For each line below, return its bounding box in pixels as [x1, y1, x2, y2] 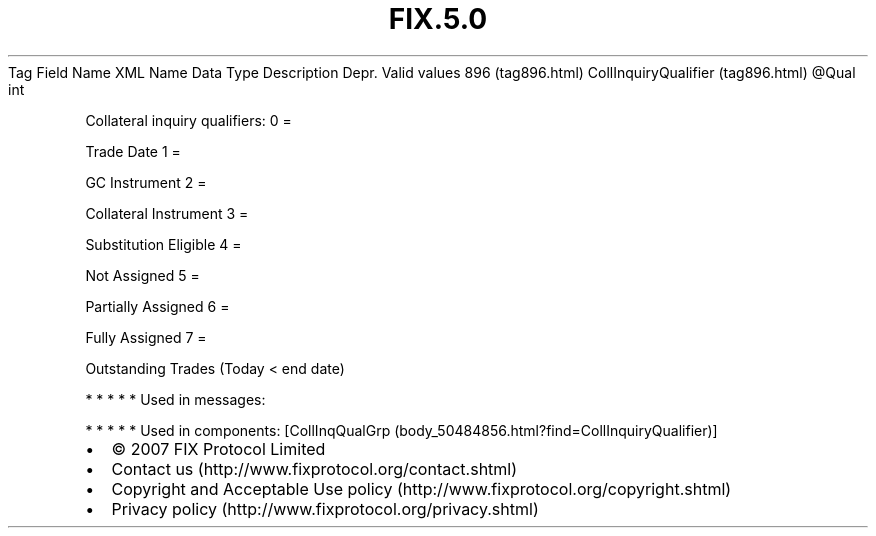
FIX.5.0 [388, 2, 488, 36]
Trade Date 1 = [85, 142, 181, 160]
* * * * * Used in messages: [85, 390, 266, 408]
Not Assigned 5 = [85, 266, 200, 284]
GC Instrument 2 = [85, 173, 207, 191]
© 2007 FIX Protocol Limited [111, 438, 326, 459]
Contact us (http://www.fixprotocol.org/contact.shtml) [111, 458, 518, 479]
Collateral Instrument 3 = [85, 204, 249, 222]
